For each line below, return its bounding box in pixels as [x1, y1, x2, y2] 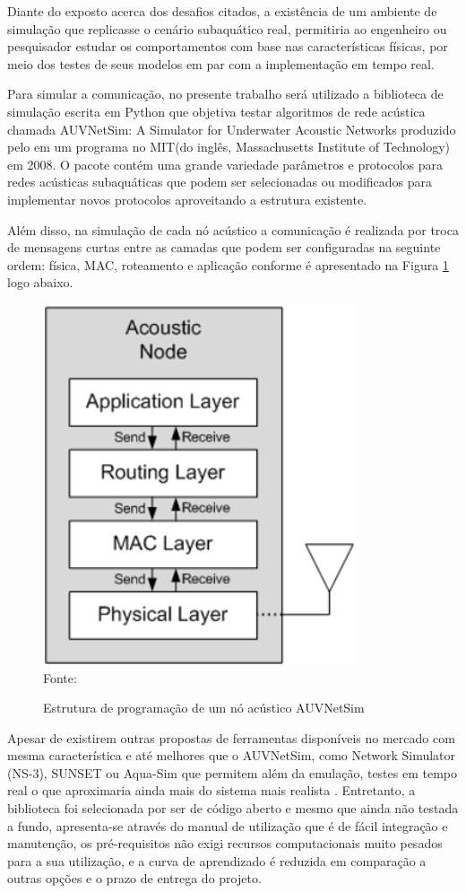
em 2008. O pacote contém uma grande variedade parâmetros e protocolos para [7, 154, 444, 173]
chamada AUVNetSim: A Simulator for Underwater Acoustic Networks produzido [7, 119, 456, 138]
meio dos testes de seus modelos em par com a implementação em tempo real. [7, 54, 435, 73]
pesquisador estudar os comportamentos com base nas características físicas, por [7, 37, 448, 56]
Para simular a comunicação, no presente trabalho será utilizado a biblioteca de [7, 84, 444, 103]
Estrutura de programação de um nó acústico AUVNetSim [43, 698, 365, 717]
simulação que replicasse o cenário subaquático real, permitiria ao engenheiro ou [7, 19, 447, 38]
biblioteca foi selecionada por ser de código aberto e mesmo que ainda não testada [7, 799, 459, 818]
